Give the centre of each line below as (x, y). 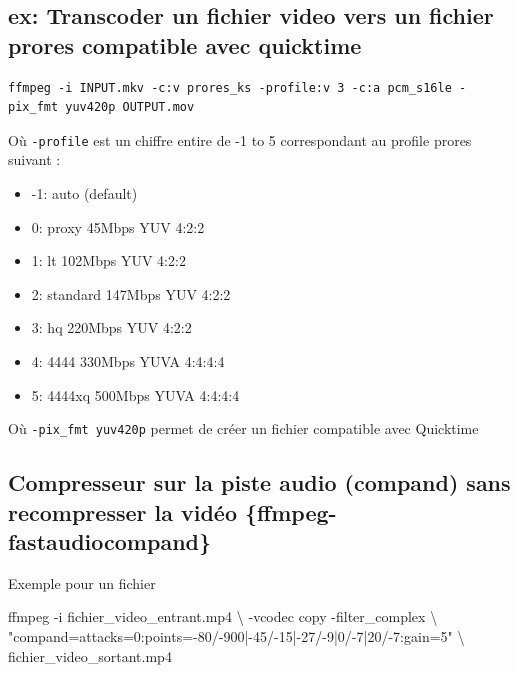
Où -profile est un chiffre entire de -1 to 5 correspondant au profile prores (240, 139)
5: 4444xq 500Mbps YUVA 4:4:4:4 (135, 394)
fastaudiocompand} (110, 541)
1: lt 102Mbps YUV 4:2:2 (108, 260)
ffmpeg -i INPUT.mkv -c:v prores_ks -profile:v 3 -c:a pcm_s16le (230, 87)
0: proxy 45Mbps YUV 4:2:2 (118, 226)
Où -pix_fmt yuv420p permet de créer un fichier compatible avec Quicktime (243, 428)
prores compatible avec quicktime (185, 44)
